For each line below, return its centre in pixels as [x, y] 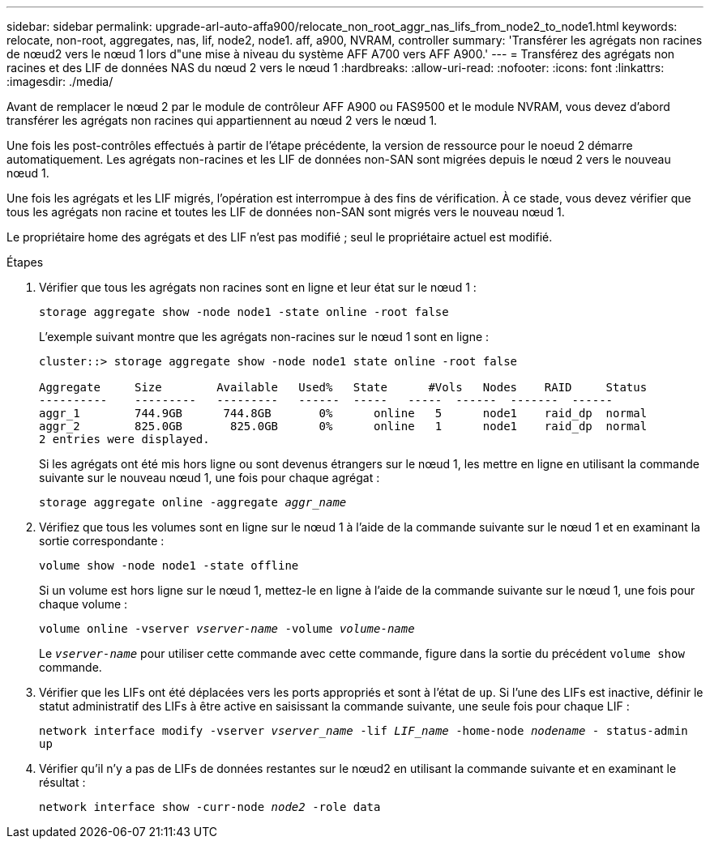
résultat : [62, 782]
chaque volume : [83, 604]
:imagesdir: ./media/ [60, 81]
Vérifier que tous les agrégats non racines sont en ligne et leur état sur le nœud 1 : [258, 287]
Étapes [25, 262]
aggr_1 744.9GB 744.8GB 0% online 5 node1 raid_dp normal [343, 413]
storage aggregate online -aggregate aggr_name [193, 502]
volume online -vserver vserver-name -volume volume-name [227, 629]
